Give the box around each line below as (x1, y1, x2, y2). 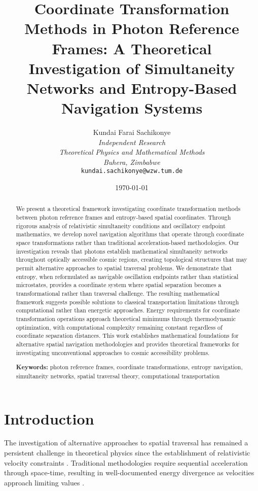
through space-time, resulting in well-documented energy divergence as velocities (4, 467, 254, 478)
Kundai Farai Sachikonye (93, 127, 171, 137)
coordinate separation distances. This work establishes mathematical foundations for (16, 331, 239, 340)
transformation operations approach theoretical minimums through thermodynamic (16, 314, 236, 323)
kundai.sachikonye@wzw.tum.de (81, 167, 183, 175)
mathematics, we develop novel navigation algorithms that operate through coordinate (16, 230, 244, 238)
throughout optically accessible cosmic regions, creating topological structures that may (16, 255, 247, 264)
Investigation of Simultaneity (28, 57, 235, 78)
